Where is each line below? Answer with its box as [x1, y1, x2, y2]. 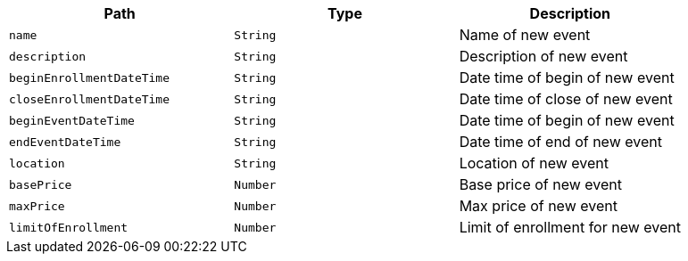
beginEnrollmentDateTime [9, 70, 170, 85]
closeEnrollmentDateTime [9, 92, 170, 106]
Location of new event [459, 154, 609, 172]
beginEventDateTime [9, 113, 135, 127]
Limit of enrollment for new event [459, 218, 681, 236]
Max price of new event [459, 197, 618, 215]
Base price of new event [459, 175, 623, 193]
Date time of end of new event [459, 133, 662, 151]
